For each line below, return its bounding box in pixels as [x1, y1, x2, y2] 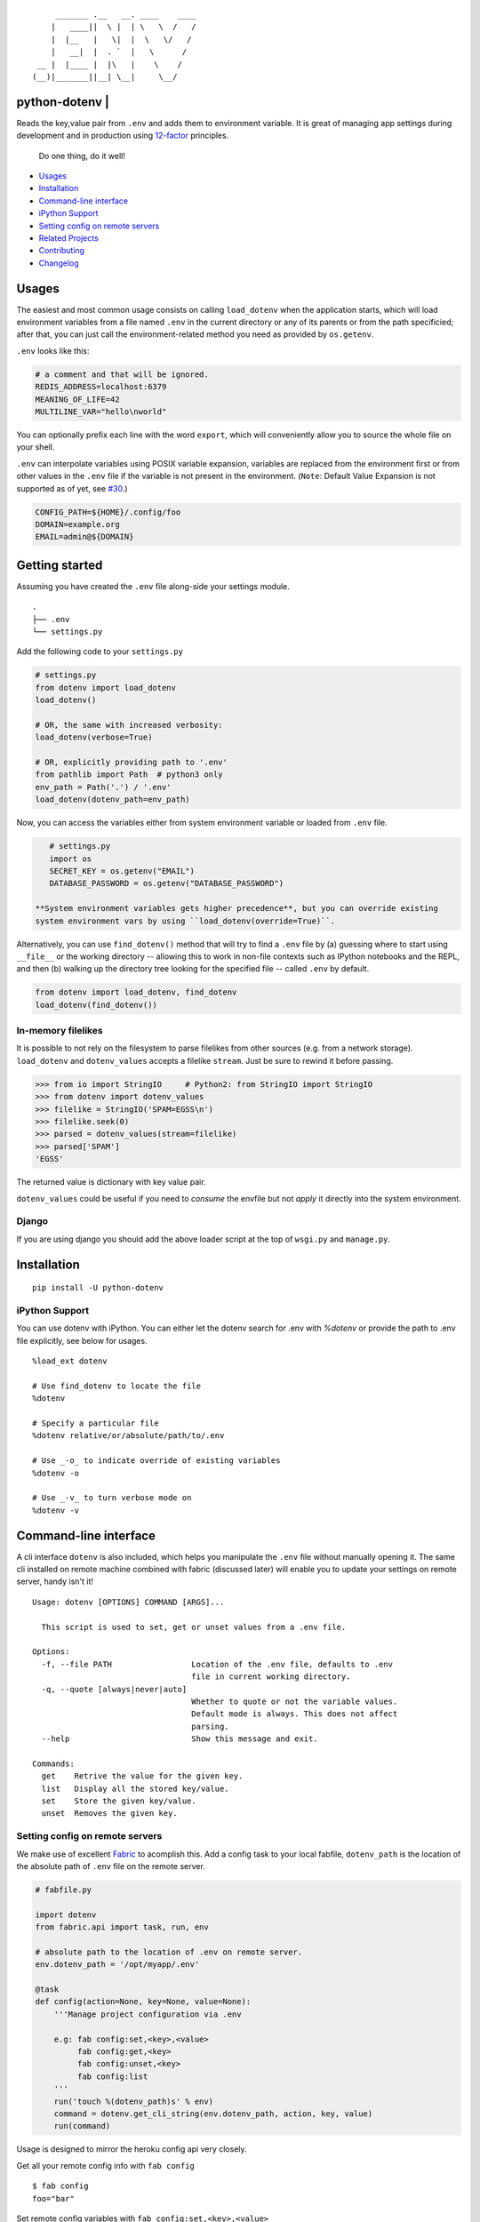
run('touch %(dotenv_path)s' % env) [53, 2096, 213, 2106]
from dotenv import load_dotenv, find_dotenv [35, 987, 237, 997]
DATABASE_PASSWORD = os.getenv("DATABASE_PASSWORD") [49, 878, 284, 889]
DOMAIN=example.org [35, 519, 120, 529]
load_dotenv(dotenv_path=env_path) [35, 795, 190, 804]
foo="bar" [32, 2194, 75, 2203]
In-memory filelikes [16, 1025, 103, 1037]
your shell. [16, 442, 55, 452]
